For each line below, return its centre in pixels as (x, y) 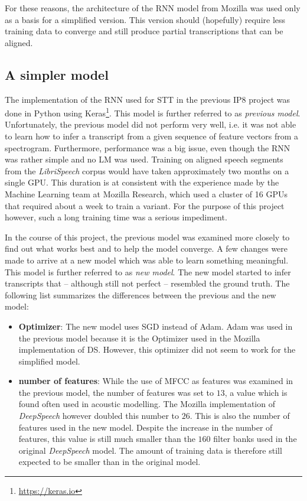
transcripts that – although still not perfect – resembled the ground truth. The (147, 283)
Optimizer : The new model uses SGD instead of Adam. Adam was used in (156, 326)
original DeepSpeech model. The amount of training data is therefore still (150, 450)
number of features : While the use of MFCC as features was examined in (156, 381)
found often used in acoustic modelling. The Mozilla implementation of (147, 404)
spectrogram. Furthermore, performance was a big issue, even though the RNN (148, 147)
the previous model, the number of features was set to (116, 392)
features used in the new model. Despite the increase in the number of (146, 427)
